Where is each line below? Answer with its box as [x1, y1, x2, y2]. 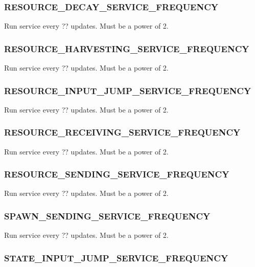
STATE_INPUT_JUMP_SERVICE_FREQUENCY [4, 251, 228, 264]
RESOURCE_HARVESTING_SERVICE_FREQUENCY [4, 42, 249, 55]
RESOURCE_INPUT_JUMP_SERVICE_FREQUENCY [4, 84, 251, 97]
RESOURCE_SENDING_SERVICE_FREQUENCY [4, 168, 229, 181]
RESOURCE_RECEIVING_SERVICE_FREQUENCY [4, 126, 241, 139]
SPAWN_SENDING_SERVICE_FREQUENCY [4, 209, 211, 222]
